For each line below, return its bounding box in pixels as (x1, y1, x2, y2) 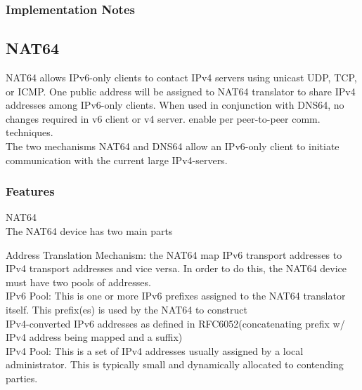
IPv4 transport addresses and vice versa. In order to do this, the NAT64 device (6, 261, 347, 276)
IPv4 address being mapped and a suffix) (6, 330, 183, 344)
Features (6, 182, 55, 200)
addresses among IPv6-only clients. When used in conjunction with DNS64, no (6, 97, 344, 112)
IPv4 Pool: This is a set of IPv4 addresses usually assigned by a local (6, 343, 304, 358)
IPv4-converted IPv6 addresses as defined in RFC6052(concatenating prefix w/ (6, 316, 345, 330)
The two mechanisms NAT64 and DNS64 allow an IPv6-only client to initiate (6, 139, 340, 154)
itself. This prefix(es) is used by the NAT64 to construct (6, 302, 247, 316)
